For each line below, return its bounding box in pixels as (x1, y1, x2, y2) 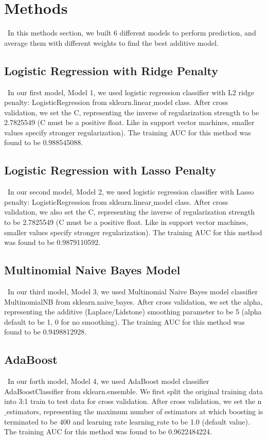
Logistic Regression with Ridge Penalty (4, 62, 219, 78)
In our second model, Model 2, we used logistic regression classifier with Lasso (7, 186, 254, 197)
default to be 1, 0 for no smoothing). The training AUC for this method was (4, 316, 245, 327)
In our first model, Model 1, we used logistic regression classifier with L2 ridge (7, 86, 254, 97)
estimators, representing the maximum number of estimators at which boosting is (6, 406, 263, 416)
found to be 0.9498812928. (4, 326, 87, 337)
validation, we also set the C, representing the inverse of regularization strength (4, 206, 255, 217)
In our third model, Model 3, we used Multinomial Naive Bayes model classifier (7, 286, 258, 297)
